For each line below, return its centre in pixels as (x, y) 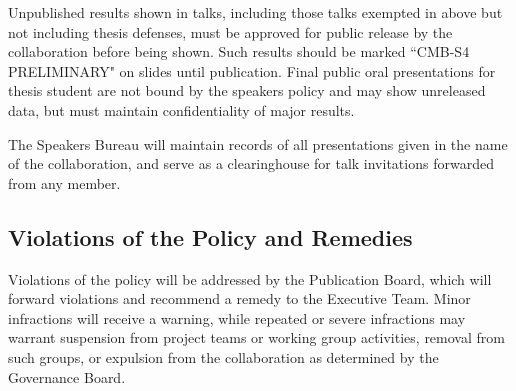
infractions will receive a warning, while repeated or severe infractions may (237, 317)
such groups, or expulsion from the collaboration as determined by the (223, 356)
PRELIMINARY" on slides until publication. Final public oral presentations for (252, 70)
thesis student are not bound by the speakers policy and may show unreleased (247, 90)
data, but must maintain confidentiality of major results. (181, 109)
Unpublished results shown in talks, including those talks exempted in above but (255, 12)
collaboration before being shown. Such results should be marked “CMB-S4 (239, 51)
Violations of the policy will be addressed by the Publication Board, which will (250, 278)
